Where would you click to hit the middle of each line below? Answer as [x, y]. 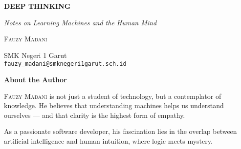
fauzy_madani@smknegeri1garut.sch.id [65, 64]
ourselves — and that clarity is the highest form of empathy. [95, 115]
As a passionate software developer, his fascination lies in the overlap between [120, 131]
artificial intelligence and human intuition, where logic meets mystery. [108, 141]
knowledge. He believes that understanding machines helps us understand [114, 105]
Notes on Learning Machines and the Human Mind [80, 22]
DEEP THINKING [37, 6]
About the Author [35, 80]
